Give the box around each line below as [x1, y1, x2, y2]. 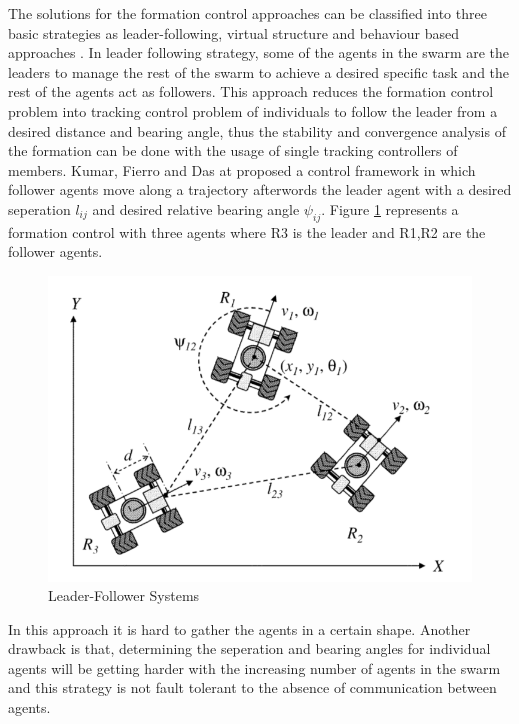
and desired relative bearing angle [92, 198, 300, 219]
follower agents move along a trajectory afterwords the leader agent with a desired [8, 179, 512, 200]
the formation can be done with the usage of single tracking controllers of [8, 140, 458, 161]
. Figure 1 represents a [321, 198, 459, 219]
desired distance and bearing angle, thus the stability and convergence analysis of [8, 120, 506, 141]
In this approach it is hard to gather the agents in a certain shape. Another [8, 618, 471, 639]
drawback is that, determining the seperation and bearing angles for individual [8, 638, 491, 659]
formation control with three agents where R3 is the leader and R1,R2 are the [8, 221, 486, 242]
